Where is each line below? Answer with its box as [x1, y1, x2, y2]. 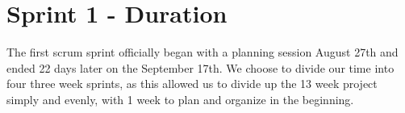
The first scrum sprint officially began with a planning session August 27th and [6, 44, 399, 61]
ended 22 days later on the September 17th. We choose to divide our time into [6, 59, 395, 76]
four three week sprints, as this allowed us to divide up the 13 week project [6, 75, 378, 92]
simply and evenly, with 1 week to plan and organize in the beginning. [6, 90, 354, 107]
